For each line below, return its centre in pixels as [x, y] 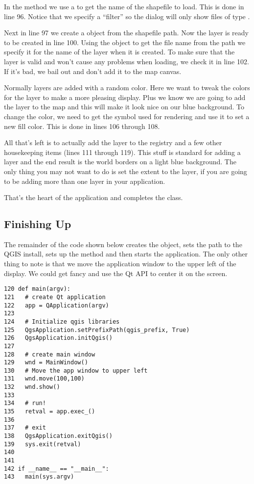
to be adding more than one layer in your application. [85, 181]
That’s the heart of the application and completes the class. [93, 197]
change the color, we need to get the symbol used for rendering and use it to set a [127, 116]
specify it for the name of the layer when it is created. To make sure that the [119, 52]
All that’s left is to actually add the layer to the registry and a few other [113, 142]
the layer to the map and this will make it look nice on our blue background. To [124, 107]
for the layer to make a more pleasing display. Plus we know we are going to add [125, 97]
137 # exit [25, 428]
